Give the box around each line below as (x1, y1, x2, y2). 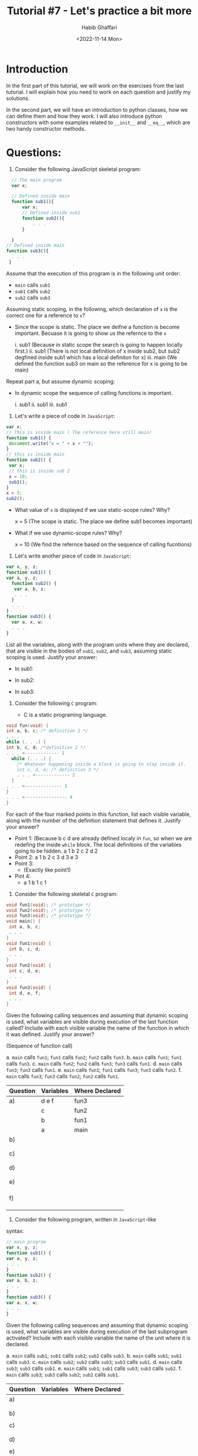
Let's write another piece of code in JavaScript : (14, 552, 131, 559)
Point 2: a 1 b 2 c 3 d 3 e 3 (14, 853, 79, 860)
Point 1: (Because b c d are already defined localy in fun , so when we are (14, 834, 192, 841)
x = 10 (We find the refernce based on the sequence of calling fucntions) (14, 541, 192, 548)
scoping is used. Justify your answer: (6, 653, 98, 660)
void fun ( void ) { (6, 723, 49, 729)
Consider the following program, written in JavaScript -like (14, 1216, 157, 1223)
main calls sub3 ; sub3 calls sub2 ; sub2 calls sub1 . (6, 1370, 120, 1378)
